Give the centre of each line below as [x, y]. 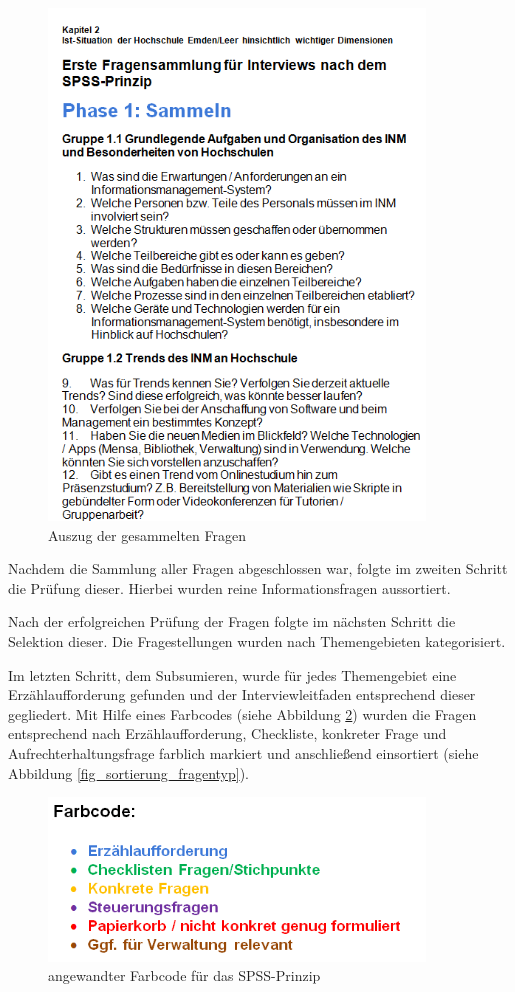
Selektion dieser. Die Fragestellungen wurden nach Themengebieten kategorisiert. [257, 640]
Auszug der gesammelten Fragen [147, 534]
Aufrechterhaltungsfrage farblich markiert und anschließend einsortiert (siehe [243, 752]
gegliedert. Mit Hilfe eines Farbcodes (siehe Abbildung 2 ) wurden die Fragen [242, 713]
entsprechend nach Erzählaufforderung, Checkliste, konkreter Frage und [227, 733]
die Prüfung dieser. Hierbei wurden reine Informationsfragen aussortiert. [229, 587]
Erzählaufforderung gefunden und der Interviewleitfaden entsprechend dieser [242, 694]
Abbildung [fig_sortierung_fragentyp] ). [129, 772]
